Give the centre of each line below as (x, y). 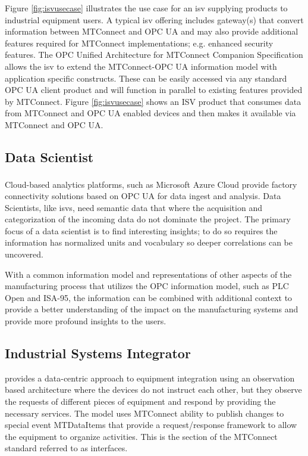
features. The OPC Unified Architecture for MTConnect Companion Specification (154, 55)
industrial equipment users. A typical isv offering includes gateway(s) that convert (154, 19)
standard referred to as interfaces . (66, 448)
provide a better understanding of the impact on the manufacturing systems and (152, 309)
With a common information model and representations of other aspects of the (148, 274)
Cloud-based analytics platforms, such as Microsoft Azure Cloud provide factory (151, 184)
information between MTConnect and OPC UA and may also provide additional (152, 31)
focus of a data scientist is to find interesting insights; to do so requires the (141, 230)
